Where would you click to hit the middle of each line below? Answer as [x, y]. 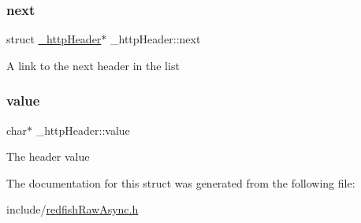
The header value [48, 156]
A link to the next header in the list [93, 65]
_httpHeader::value [83, 130]
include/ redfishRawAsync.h [73, 209]
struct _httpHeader [54, 39]
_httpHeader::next [156, 39]
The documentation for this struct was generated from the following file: [181, 182]
